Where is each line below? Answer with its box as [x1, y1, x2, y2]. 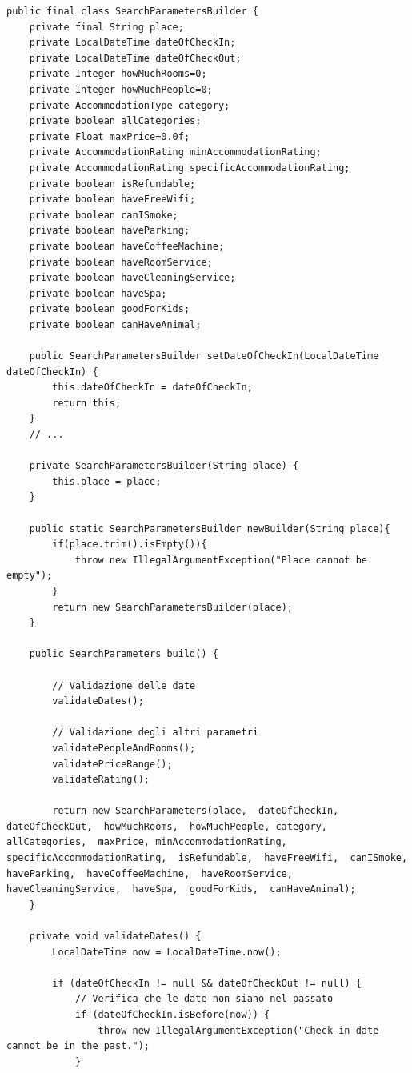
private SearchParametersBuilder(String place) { [29, 460, 299, 472]
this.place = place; [52, 475, 162, 487]
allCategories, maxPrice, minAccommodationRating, [6, 836, 287, 848]
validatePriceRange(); [52, 758, 173, 770]
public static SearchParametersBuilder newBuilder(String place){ [29, 522, 390, 534]
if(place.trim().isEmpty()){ [52, 539, 207, 551]
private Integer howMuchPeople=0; [29, 83, 213, 95]
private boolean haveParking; [29, 225, 190, 237]
